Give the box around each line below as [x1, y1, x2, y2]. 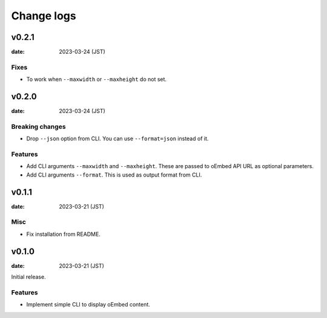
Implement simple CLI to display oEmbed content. [26, 301, 151, 308]
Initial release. [11, 273, 46, 281]
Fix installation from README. [26, 230, 101, 238]
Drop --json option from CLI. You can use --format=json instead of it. [26, 135, 209, 142]
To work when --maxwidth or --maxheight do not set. [26, 76, 167, 83]
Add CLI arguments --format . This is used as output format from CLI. [26, 171, 202, 178]
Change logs [11, 9, 76, 22]
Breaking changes [11, 122, 66, 131]
